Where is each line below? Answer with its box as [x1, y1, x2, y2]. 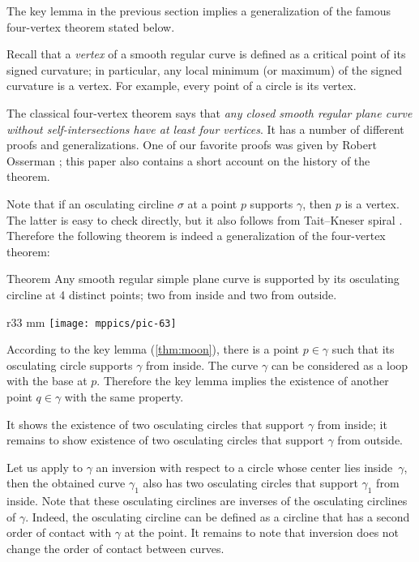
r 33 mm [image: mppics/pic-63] [6, 313, 177, 330]
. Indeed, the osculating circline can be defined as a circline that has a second [25, 508, 410, 525]
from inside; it [317, 415, 387, 432]
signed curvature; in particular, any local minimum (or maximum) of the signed [6, 61, 403, 78]
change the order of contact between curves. [6, 539, 224, 556]
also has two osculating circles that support [143, 474, 358, 491]
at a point [187, 195, 237, 212]
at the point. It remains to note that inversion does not [124, 524, 400, 541]
